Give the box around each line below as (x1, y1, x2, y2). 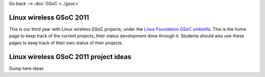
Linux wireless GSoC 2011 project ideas (9, 53, 132, 61)
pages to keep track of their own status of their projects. (9, 39, 123, 46)
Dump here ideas (9, 65, 44, 71)
